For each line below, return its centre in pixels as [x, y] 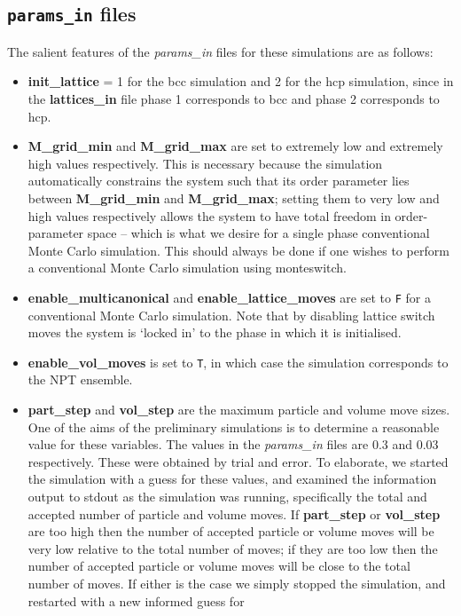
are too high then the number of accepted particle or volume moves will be [231, 531]
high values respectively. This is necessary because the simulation [205, 163]
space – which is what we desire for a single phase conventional [258, 233]
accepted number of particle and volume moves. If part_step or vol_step [234, 513]
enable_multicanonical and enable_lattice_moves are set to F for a [229, 297]
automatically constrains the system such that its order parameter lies [219, 181]
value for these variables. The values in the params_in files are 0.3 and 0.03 [233, 444]
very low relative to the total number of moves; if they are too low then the [233, 548]
